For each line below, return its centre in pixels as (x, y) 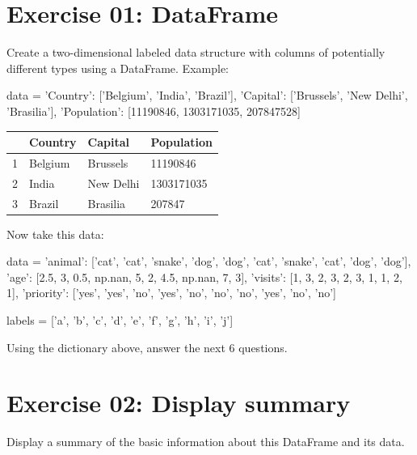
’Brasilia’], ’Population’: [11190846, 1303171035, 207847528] (154, 111)
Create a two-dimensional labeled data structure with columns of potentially (196, 52)
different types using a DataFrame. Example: (118, 68)
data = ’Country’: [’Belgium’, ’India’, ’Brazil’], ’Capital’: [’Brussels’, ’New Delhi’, (207, 95)
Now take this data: (55, 234)
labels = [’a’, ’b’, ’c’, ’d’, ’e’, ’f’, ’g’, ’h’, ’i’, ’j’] (120, 320)
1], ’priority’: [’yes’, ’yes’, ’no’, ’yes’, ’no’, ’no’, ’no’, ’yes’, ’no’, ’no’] (172, 293)
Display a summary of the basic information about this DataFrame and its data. (206, 442)
